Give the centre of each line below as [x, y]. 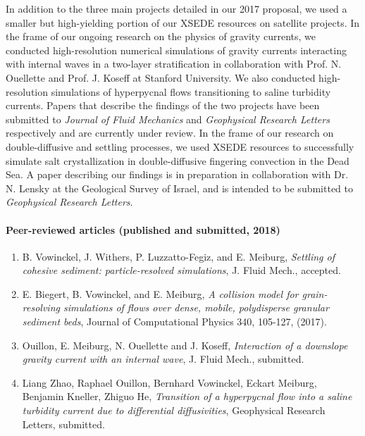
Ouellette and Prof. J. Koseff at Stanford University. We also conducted [161, 77]
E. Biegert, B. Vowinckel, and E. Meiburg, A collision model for [160, 293]
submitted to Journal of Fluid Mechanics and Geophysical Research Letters [168, 119]
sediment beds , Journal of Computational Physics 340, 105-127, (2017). [174, 322]
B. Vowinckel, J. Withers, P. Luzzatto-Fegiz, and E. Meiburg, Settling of [178, 256]
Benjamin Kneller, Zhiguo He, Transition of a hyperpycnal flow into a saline [187, 396]
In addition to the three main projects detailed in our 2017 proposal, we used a [177, 8]
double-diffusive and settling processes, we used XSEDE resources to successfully [180, 146]
